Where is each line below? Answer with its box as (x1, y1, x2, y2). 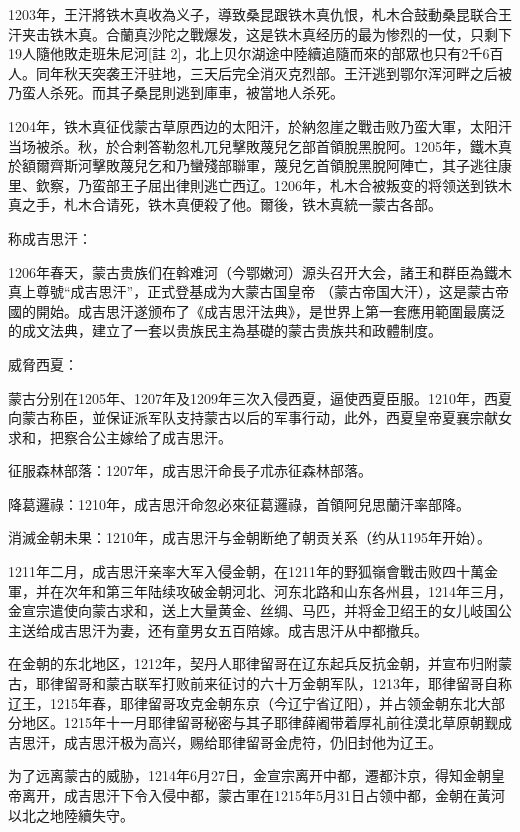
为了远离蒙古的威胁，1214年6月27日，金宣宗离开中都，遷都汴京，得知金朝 (8, 765, 491, 786)
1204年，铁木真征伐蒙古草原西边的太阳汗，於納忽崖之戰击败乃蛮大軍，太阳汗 (8, 115, 512, 136)
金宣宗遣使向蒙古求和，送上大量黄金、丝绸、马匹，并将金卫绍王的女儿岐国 (8, 600, 498, 621)
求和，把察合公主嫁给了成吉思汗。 (8, 426, 232, 447)
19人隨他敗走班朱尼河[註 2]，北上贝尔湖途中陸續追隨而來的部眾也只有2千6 (8, 43, 490, 64)
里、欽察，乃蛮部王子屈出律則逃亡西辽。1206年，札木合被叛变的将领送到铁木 (8, 174, 512, 195)
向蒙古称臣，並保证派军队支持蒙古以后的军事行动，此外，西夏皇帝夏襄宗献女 (8, 407, 512, 428)
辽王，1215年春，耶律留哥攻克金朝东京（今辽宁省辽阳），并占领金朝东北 (8, 692, 477, 713)
